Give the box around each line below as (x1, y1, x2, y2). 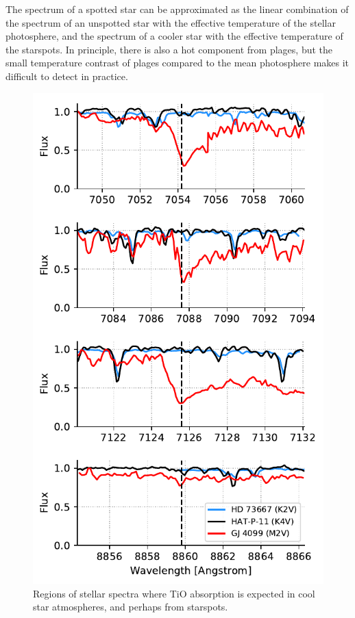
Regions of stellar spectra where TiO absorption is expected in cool (33, 586, 315, 600)
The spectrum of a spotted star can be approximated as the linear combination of (5, 2, 349, 16)
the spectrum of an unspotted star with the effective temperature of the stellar (5, 15, 336, 29)
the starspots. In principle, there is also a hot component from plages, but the (5, 42, 333, 56)
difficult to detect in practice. (5, 68, 128, 83)
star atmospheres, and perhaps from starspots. (33, 600, 228, 614)
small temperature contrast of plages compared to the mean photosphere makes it (5, 55, 350, 70)
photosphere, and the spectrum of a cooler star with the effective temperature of (5, 29, 343, 43)
